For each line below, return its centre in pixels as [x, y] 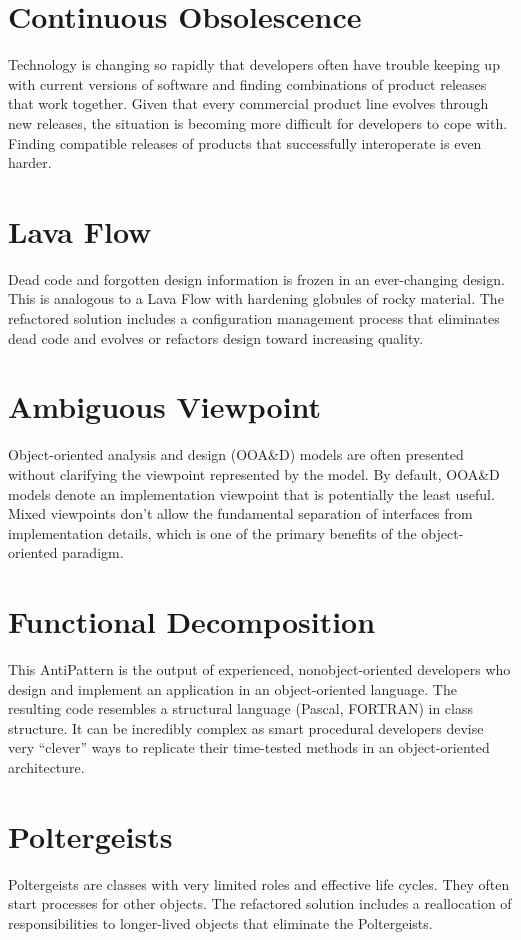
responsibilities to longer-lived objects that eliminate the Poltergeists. [220, 922]
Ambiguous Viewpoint [165, 406]
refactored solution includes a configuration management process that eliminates [254, 318]
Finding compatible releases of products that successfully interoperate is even [245, 142]
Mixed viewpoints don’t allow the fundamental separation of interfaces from [240, 513]
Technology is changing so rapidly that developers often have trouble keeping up [254, 64]
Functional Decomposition [192, 621]
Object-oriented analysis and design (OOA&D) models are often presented [236, 454]
